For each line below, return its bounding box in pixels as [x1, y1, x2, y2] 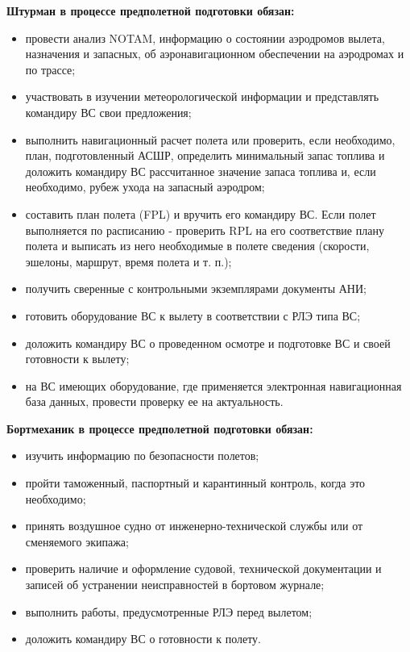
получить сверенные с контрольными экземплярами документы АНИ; [25, 280, 367, 297]
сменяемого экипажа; [25, 533, 129, 550]
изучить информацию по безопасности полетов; [25, 447, 259, 464]
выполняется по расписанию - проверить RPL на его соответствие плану [25, 221, 384, 238]
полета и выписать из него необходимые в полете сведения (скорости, [25, 237, 370, 254]
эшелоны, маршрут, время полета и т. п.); [25, 253, 232, 270]
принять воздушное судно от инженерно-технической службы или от [25, 517, 363, 534]
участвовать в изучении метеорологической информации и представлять [25, 88, 379, 105]
